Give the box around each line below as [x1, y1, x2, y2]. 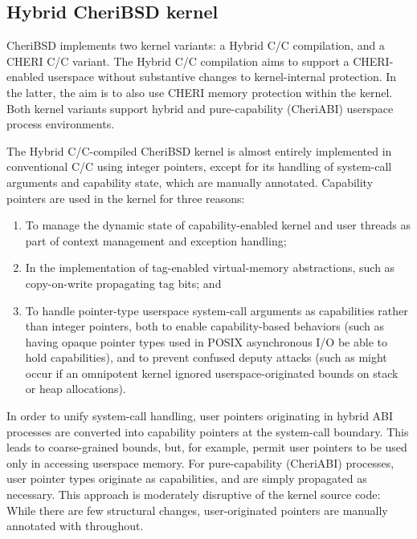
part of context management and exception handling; [25, 232, 287, 249]
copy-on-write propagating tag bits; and [25, 274, 222, 291]
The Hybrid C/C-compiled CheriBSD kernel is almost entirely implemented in [6, 142, 392, 159]
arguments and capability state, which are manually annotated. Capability [6, 173, 374, 190]
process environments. [6, 115, 115, 132]
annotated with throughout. [6, 517, 144, 534]
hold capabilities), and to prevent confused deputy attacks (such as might [25, 349, 387, 366]
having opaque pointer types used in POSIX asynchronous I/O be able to [25, 333, 387, 350]
